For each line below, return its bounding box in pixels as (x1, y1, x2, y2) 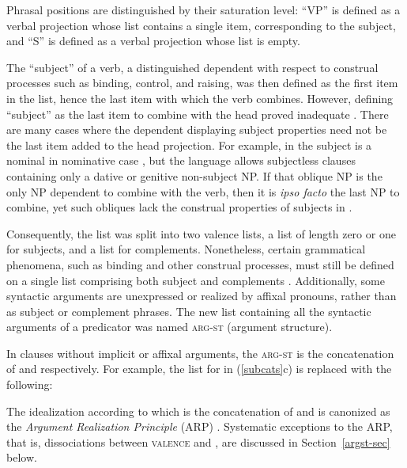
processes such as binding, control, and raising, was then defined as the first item (6, 74, 398, 91)
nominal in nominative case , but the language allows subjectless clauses (6, 152, 356, 169)
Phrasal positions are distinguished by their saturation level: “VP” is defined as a (6, 2, 401, 17)
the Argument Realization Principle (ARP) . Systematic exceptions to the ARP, (6, 418, 393, 435)
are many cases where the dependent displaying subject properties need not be (6, 121, 387, 138)
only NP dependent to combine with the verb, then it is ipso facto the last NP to (6, 183, 400, 200)
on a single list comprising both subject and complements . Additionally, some (6, 272, 385, 288)
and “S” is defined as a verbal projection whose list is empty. (6, 32, 300, 49)
